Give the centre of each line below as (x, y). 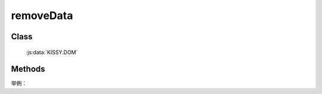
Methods (28, 69)
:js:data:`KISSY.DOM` (52, 52)
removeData (42, 15)
